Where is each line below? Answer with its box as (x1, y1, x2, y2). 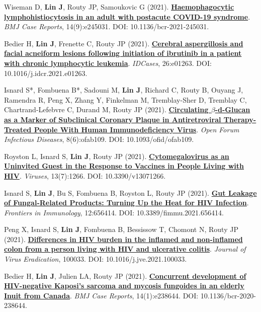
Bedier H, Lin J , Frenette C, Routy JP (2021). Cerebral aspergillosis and (4, 38, 243, 48)
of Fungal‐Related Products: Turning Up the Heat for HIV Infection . (4, 197, 249, 208)
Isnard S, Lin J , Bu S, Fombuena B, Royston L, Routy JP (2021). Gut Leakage (4, 187, 257, 198)
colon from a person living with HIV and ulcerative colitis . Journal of (4, 244, 246, 254)
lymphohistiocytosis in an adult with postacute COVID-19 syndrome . (4, 11, 250, 22)
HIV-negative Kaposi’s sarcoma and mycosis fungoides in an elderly (4, 280, 244, 291)
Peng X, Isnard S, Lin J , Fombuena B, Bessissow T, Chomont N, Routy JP (4, 224, 238, 235)
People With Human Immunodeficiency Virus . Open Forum (34, 124, 239, 134)
